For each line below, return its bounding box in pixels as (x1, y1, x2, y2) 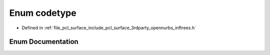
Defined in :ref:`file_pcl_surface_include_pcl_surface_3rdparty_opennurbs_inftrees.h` (21, 25, 196, 31)
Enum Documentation (9, 38, 78, 46)
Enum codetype (9, 7, 77, 18)
